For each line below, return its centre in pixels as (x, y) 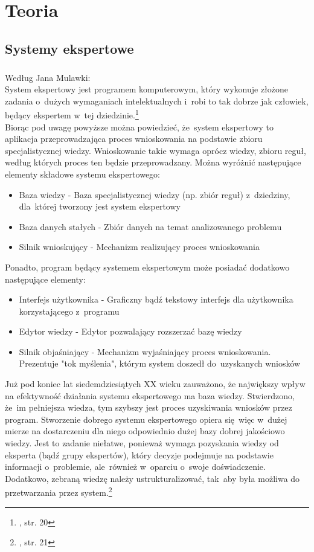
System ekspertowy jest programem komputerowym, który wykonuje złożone (147, 89)
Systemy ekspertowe (69, 48)
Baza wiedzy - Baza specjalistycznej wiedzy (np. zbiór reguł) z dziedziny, (155, 194)
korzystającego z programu (69, 311)
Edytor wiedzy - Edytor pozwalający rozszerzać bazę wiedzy (130, 331)
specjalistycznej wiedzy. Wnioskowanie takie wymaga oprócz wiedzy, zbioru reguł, (155, 150)
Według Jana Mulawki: (48, 77)
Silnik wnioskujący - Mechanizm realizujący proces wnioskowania (139, 247)
